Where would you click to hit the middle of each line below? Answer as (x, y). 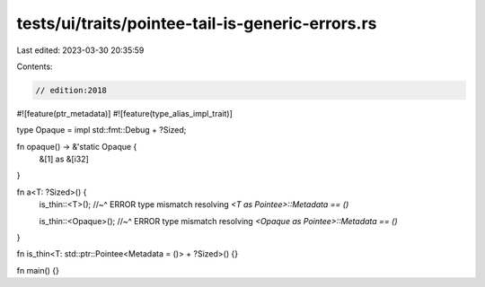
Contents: (35, 66)
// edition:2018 (71, 90)
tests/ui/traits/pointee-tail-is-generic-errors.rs (197, 23)
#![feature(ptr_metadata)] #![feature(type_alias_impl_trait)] (124, 113)
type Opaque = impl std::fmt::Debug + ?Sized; (101, 130)
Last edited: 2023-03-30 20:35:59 (80, 50)
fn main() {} (38, 270)
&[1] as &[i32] (64, 159)
